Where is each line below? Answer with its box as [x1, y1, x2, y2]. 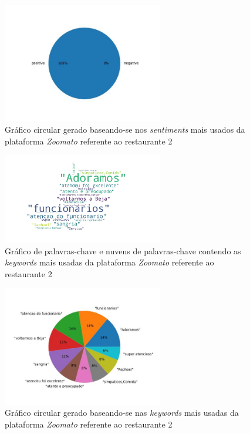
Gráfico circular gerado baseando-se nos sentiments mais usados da [5, 123, 245, 136]
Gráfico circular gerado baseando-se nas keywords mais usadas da [5, 406, 239, 419]
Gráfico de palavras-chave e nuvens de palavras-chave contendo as [5, 244, 241, 257]
